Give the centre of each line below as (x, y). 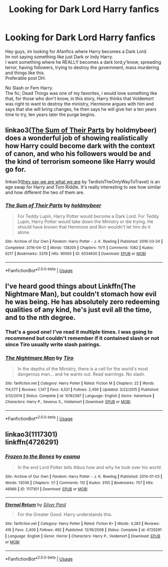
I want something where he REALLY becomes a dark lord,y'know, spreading (83, 62)
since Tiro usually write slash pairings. (53, 344)
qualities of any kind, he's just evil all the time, (78, 310)
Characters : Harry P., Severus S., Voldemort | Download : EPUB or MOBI (68, 402)
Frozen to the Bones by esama (43, 457)
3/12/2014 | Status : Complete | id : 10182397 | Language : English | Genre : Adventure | (80, 396)
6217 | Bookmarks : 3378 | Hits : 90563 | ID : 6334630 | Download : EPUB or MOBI (76, 254)
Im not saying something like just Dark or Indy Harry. (59, 57)
